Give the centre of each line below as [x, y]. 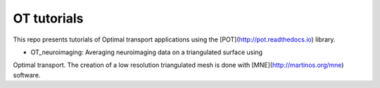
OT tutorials [48, 18]
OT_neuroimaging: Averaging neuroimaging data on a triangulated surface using [147, 52]
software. [27, 75]
